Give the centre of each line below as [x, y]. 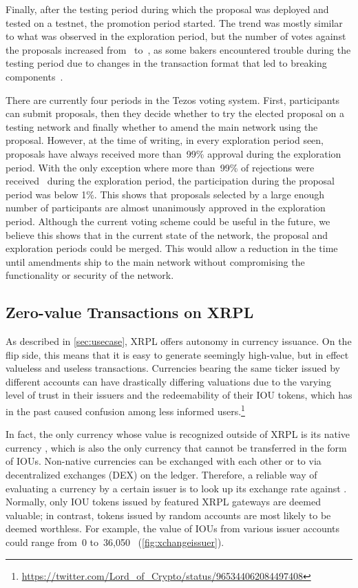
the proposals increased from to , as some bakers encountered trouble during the [178, 49]
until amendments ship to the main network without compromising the [155, 261]
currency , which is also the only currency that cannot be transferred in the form [176, 447]
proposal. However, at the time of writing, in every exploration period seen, [165, 140]
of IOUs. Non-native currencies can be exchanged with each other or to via [164, 461]
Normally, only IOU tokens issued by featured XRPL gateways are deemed [163, 502]
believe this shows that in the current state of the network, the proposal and [167, 234]
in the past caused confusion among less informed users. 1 [125, 410]
